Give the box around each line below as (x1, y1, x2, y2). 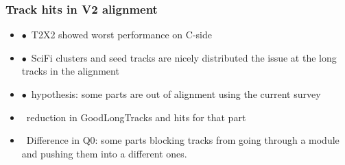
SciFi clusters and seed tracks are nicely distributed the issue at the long (31, 50, 337, 64)
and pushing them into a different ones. (21, 146, 187, 160)
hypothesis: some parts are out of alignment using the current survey (31, 87, 321, 101)
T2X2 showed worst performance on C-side (31, 27, 212, 42)
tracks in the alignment (21, 64, 119, 78)
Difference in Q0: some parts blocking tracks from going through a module (26, 133, 340, 147)
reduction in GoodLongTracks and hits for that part (26, 110, 246, 124)
